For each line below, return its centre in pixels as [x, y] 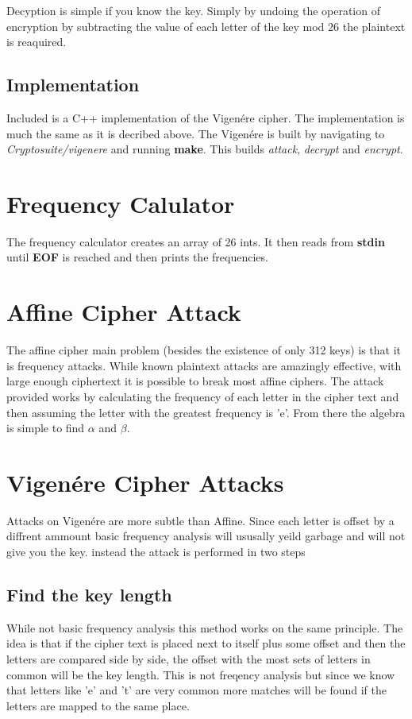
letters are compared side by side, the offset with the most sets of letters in [189, 659]
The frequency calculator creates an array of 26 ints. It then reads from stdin [196, 241]
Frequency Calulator [121, 203]
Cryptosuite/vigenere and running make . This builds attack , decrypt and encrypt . [205, 149]
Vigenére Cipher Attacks [145, 482]
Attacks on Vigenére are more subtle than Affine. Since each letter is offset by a [200, 520]
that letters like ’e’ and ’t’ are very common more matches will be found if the [196, 690]
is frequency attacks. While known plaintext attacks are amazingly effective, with [204, 365]
